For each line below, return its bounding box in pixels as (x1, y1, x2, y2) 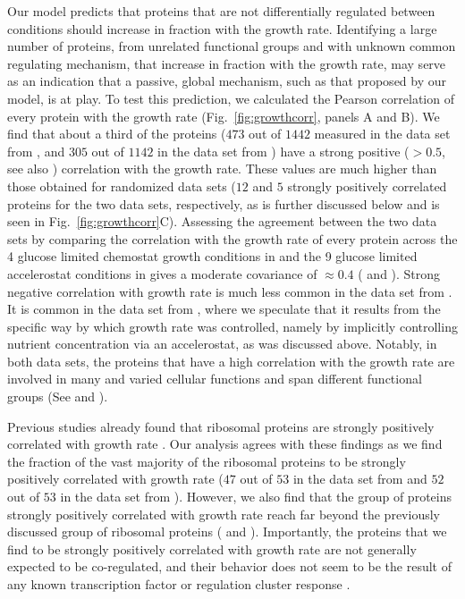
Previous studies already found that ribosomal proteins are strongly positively (7, 417, 435, 435)
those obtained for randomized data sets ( (7, 176, 236, 195)
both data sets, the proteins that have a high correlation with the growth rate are (7, 351, 455, 370)
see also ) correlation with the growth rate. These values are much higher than (7, 159, 437, 178)
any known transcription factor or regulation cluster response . (7, 575, 351, 593)
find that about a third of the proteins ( (7, 124, 226, 143)
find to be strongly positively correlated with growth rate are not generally (7, 539, 417, 558)
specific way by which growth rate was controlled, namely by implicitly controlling (7, 316, 458, 335)
